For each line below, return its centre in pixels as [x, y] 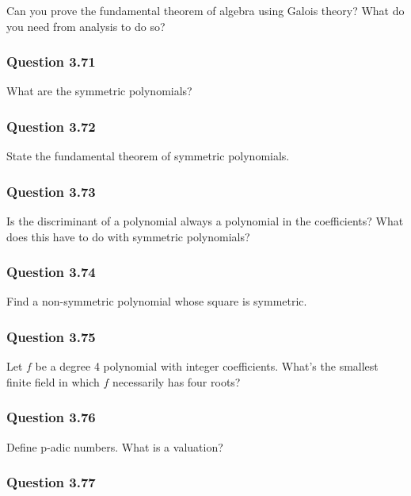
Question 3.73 [51, 191]
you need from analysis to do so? [86, 26]
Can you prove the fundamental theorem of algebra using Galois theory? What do [205, 10]
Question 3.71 [51, 62]
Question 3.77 [51, 482]
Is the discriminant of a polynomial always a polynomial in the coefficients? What [205, 221]
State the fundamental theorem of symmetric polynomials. [148, 156]
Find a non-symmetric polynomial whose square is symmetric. [157, 301]
